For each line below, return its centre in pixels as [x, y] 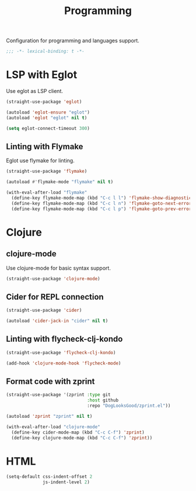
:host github [102, 400]
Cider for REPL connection [55, 297]
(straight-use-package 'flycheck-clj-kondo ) [61, 352]
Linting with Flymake [45, 147]
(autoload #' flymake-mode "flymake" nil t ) [60, 182]
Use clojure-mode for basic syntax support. [58, 268]
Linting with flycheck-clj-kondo [64, 339]
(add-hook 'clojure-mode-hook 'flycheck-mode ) [64, 363]
